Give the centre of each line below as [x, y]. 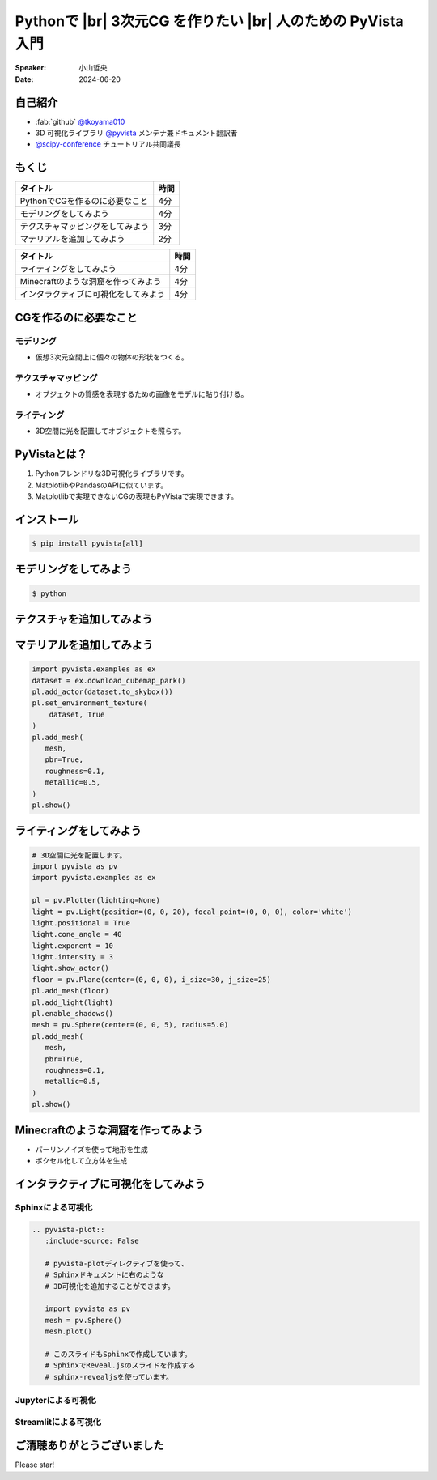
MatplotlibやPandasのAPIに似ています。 [102, 485]
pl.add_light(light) [72, 1002]
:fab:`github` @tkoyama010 [80, 121]
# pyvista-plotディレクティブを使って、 [117, 1263]
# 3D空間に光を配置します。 [79, 855]
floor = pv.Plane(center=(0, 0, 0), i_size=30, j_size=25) [151, 979]
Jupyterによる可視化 [55, 1401]
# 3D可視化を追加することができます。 [110, 1286]
